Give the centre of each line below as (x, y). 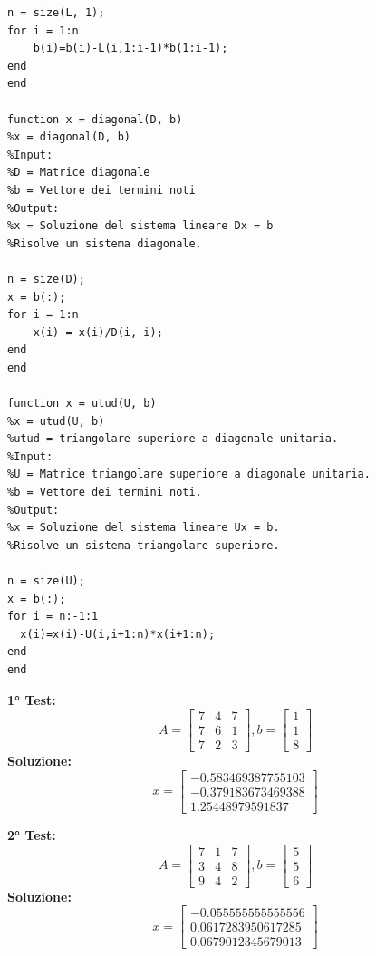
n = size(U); (46, 581)
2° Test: (32, 834)
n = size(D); (46, 279)
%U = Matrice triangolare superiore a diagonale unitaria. (189, 474)
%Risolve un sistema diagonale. (105, 243)
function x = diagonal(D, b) (95, 119)
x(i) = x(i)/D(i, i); (98, 332)
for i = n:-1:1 (53, 617)
